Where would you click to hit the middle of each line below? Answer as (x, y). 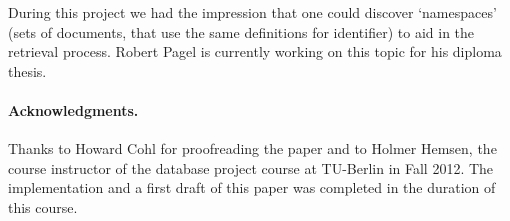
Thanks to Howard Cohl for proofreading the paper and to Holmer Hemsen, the (252, 148)
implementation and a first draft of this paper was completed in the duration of (252, 187)
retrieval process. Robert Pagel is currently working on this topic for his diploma (255, 51)
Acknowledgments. (73, 109)
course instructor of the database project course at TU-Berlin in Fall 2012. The (251, 167)
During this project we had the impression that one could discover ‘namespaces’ (252, 12)
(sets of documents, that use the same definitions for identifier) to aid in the (241, 31)
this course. (43, 206)
